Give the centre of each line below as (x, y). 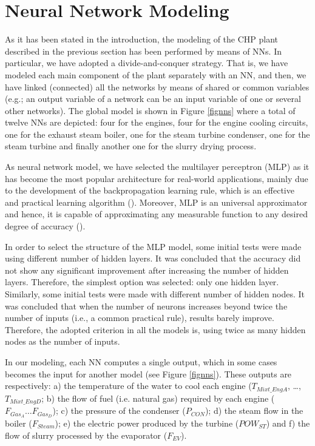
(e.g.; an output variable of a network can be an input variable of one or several (153, 99)
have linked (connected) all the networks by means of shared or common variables (157, 86)
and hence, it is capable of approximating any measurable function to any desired (156, 214)
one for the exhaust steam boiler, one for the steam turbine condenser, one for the (157, 134)
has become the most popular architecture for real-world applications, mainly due (157, 178)
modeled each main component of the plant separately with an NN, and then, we (156, 74)
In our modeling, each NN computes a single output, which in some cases (141, 361)
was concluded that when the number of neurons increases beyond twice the (146, 306)
